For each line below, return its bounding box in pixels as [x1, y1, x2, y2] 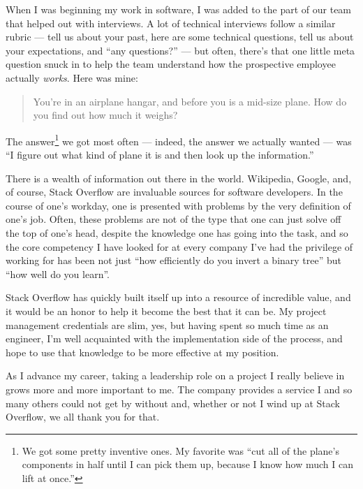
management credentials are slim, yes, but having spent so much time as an [6, 317, 329, 332]
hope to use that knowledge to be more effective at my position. [6, 344, 279, 359]
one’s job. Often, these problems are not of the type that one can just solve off [6, 212, 341, 226]
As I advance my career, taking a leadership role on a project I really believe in [6, 368, 345, 383]
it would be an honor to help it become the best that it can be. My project [6, 303, 327, 318]
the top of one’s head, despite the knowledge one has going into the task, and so [6, 225, 348, 240]
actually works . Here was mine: [6, 70, 138, 85]
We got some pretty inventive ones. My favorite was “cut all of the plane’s [22, 443, 339, 458]
